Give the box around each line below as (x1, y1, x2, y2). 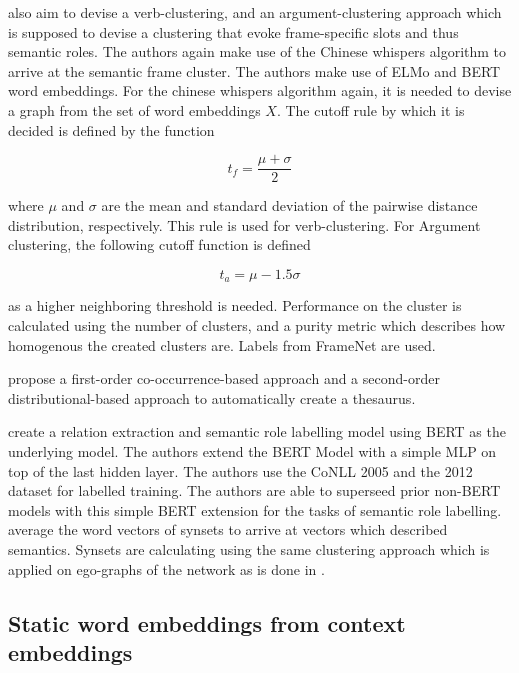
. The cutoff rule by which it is (276, 99, 465, 120)
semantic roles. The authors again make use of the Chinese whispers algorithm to (8, 41, 507, 62)
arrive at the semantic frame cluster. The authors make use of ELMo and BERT (8, 60, 501, 81)
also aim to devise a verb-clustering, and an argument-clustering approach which (8, 2, 502, 22)
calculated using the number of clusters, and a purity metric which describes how (8, 315, 506, 336)
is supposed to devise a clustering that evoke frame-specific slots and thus (8, 21, 459, 42)
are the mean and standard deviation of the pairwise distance (101, 195, 478, 216)
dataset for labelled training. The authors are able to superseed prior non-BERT (8, 480, 501, 501)
